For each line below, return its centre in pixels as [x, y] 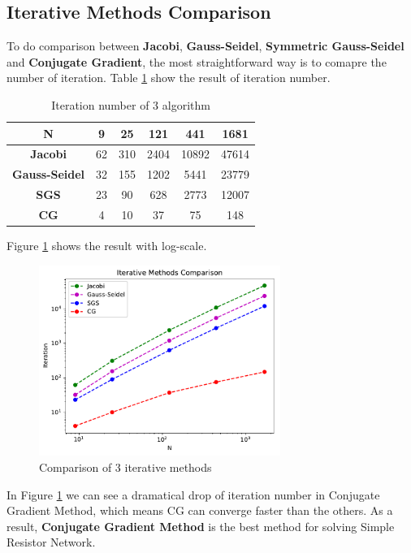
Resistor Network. [51, 542]
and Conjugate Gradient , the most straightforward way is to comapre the [197, 61]
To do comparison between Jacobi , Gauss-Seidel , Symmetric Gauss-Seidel [205, 46]
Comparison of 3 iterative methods [125, 467]
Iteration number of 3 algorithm [131, 104]
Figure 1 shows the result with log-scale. [107, 246]
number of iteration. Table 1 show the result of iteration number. [169, 78]
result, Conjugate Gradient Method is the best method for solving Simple [201, 526]
